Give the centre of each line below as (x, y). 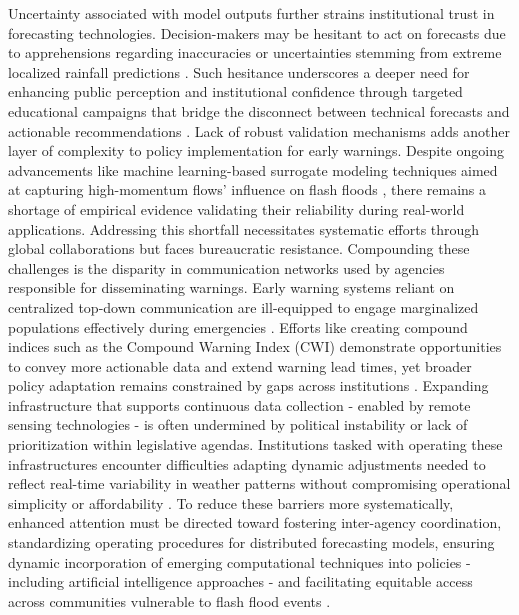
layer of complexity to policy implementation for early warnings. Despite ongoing (256, 150)
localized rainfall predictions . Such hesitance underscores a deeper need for (239, 71)
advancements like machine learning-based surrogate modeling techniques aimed (253, 169)
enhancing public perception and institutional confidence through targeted (235, 91)
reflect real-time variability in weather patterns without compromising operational (259, 483)
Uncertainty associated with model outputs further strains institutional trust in (251, 13)
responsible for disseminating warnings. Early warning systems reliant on (231, 287)
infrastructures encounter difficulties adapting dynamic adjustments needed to (247, 463)
